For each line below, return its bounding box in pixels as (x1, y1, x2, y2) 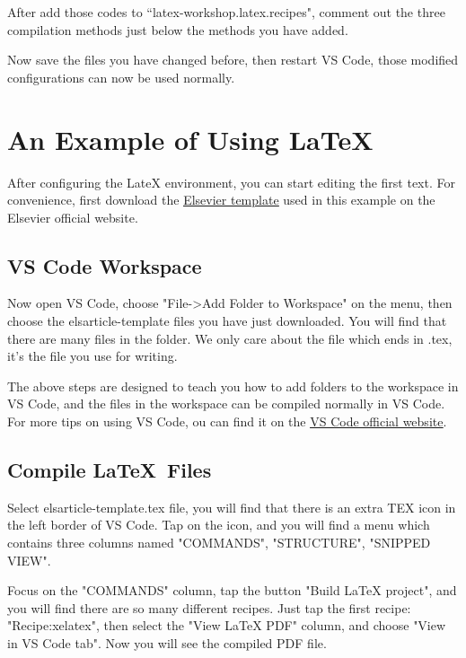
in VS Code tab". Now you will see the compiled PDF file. (7, 634, 327, 652)
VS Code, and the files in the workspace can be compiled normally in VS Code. (7, 394, 445, 413)
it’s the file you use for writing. (7, 347, 178, 365)
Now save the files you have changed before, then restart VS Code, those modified (7, 50, 459, 69)
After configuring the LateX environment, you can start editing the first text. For (7, 172, 455, 191)
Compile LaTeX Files (7, 456, 212, 484)
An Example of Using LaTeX (7, 120, 374, 157)
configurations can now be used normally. (7, 67, 235, 86)
